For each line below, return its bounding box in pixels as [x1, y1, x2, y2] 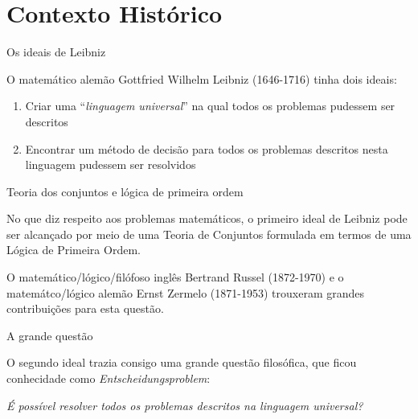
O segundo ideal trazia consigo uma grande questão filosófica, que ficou [6, 354, 357, 371]
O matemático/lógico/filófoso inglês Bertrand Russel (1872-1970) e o [6, 269, 344, 285]
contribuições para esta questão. [6, 300, 164, 317]
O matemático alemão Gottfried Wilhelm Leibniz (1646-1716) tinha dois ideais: [6, 70, 397, 87]
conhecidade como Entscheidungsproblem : [6, 370, 211, 387]
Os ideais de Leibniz [6, 43, 106, 60]
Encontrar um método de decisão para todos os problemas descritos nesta [25, 140, 388, 157]
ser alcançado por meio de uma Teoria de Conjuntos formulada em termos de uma [6, 225, 412, 242]
